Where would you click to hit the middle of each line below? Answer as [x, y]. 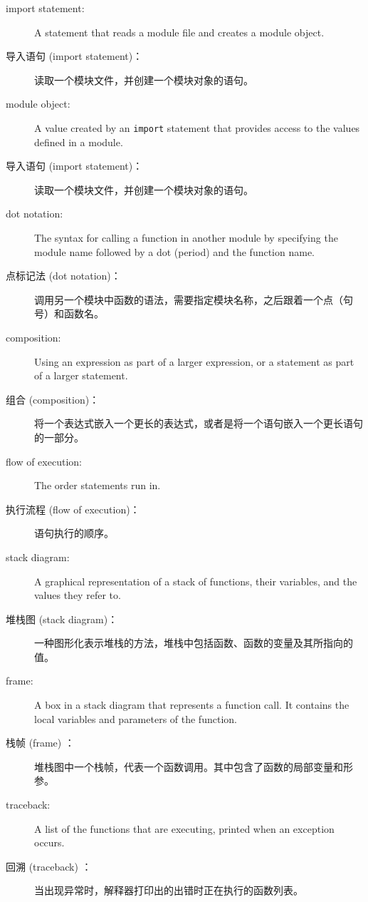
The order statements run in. [98, 485]
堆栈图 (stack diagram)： [62, 619]
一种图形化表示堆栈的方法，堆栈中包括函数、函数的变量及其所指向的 [194, 643]
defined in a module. [79, 142]
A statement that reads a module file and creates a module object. [179, 32]
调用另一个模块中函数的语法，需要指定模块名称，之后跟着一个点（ [189, 299]
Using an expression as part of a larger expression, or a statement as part [194, 361]
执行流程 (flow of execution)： [73, 509]
